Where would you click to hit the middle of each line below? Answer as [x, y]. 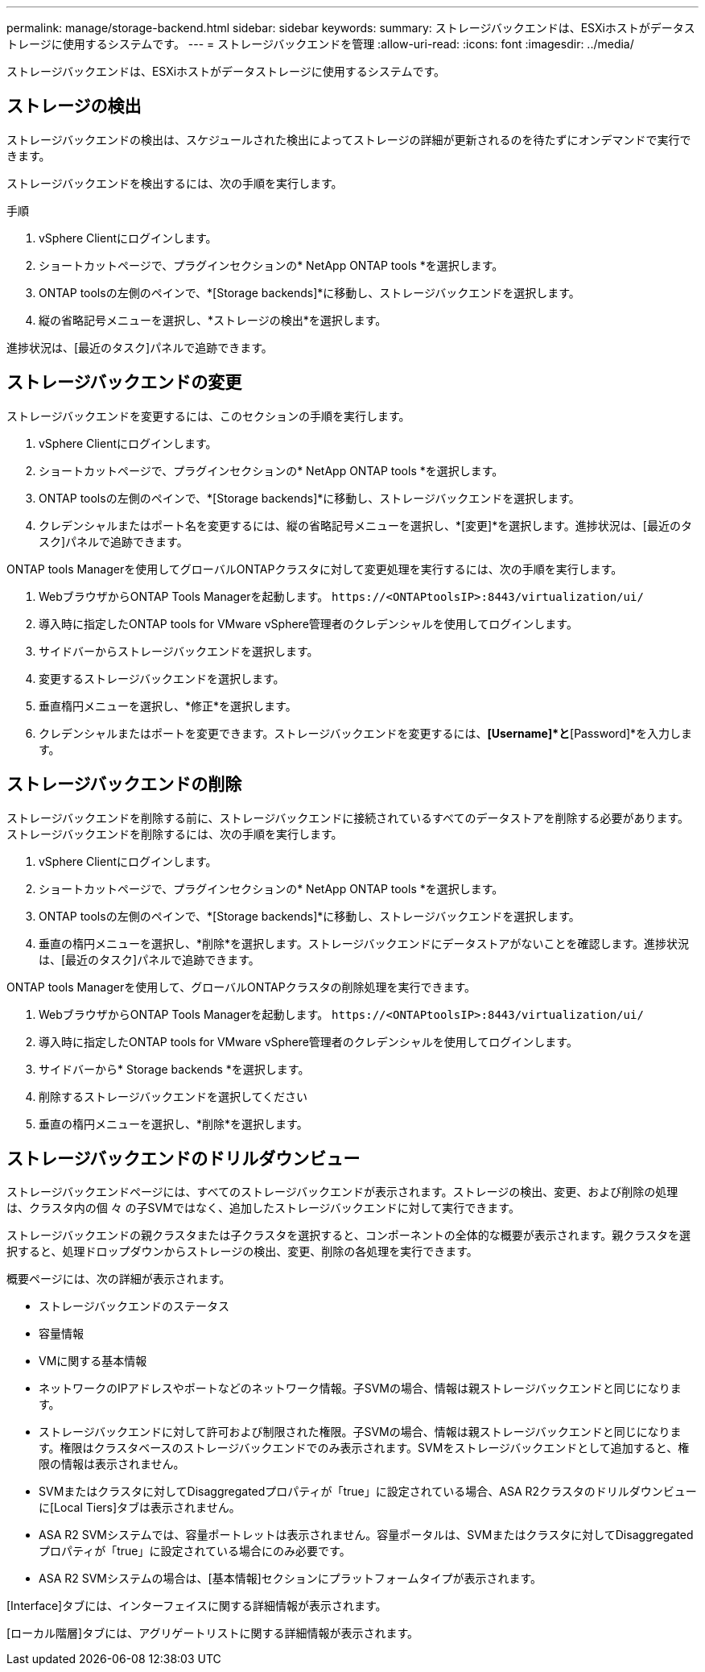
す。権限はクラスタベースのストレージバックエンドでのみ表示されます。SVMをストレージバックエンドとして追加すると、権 [364, 1448]
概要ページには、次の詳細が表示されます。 [119, 1279]
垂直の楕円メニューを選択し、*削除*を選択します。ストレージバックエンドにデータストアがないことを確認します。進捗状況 [364, 943]
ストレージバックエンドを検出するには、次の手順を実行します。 [175, 183]
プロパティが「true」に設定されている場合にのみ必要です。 [195, 1551]
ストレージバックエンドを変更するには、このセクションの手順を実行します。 [208, 416]
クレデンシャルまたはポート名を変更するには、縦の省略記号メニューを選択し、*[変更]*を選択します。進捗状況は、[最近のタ [365, 525]
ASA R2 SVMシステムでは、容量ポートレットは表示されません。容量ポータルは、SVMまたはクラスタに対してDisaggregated [366, 1535]
